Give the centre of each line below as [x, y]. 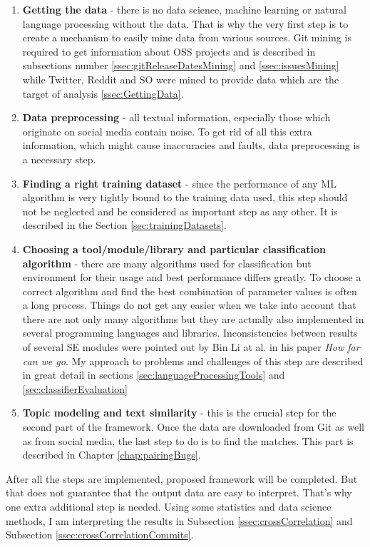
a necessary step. [59, 159]
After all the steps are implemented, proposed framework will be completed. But [182, 478]
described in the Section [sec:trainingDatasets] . [124, 225]
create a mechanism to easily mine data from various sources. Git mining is [187, 37]
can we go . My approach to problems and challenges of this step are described [193, 361]
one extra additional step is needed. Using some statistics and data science [169, 506]
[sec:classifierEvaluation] [75, 388]
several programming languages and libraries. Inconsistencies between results [190, 333]
